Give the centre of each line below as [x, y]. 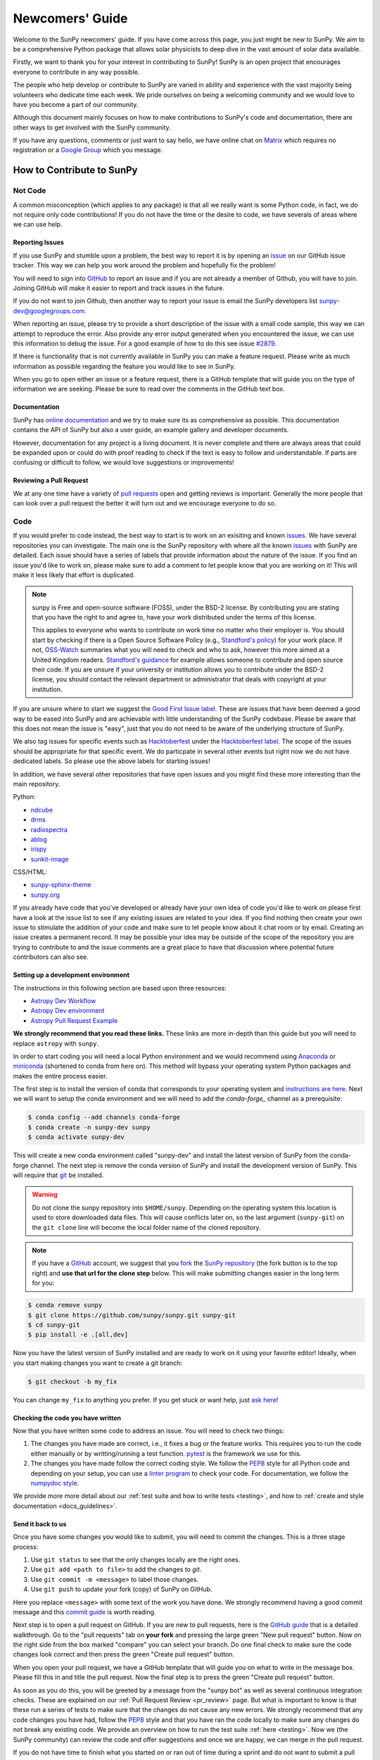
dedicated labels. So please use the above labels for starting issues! [112, 761]
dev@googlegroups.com [49, 310]
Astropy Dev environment [68, 1011]
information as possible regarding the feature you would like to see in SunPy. [124, 366]
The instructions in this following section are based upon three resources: [120, 988]
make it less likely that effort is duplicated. [74, 574]
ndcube [42, 810]
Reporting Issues [39, 242]
